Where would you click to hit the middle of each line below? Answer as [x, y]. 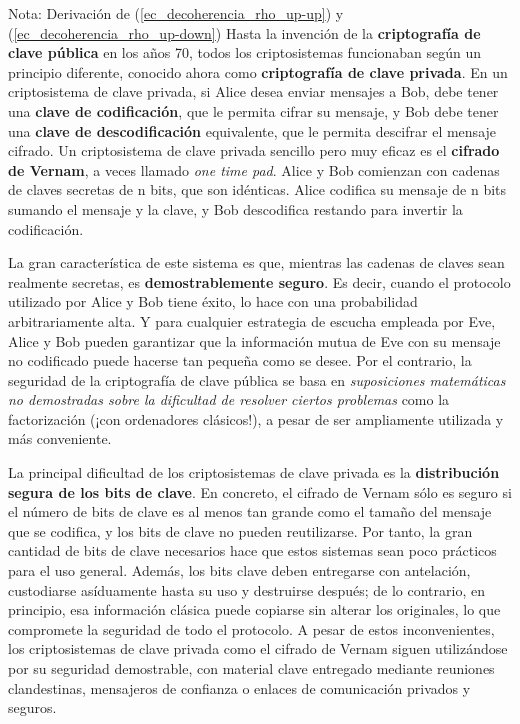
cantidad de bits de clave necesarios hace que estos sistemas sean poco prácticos [252, 550]
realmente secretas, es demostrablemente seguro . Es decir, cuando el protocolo [259, 281]
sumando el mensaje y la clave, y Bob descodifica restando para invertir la [235, 208]
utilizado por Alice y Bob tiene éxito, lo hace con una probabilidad [213, 301]
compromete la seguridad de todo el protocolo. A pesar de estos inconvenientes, [251, 628]
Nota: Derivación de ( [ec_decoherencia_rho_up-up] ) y [176, 13]
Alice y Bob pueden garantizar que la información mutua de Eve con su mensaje [254, 340]
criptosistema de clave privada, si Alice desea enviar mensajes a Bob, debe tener [253, 91]
